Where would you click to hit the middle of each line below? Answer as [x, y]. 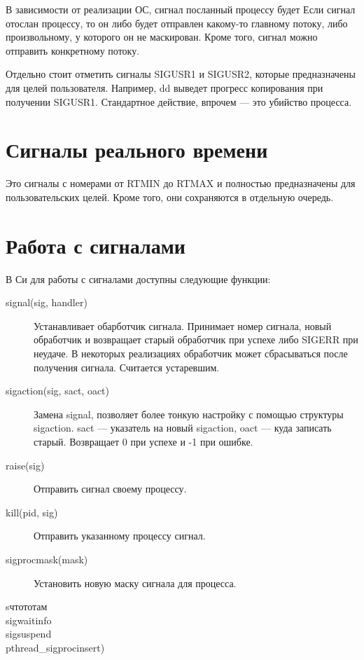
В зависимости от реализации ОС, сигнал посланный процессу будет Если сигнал [181, 9]
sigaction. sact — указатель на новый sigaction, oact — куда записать [183, 428]
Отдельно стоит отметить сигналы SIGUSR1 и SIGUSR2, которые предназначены [181, 74]
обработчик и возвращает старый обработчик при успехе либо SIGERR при [196, 339]
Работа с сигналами [96, 245]
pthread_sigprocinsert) [55, 647]
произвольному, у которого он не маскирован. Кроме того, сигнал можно [162, 37]
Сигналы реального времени [137, 150]
